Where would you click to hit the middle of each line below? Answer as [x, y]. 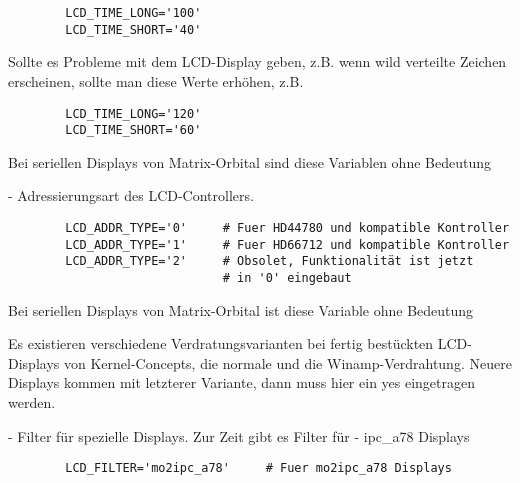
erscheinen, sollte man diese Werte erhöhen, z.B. [156, 80]
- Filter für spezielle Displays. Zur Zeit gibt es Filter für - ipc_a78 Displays [239, 435]
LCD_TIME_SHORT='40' [133, 29]
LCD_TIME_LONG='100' [133, 13]
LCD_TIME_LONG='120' [133, 113]
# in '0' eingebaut [287, 277]
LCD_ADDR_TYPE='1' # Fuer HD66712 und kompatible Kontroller [287, 244]
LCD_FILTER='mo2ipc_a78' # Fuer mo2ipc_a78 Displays [258, 468]
